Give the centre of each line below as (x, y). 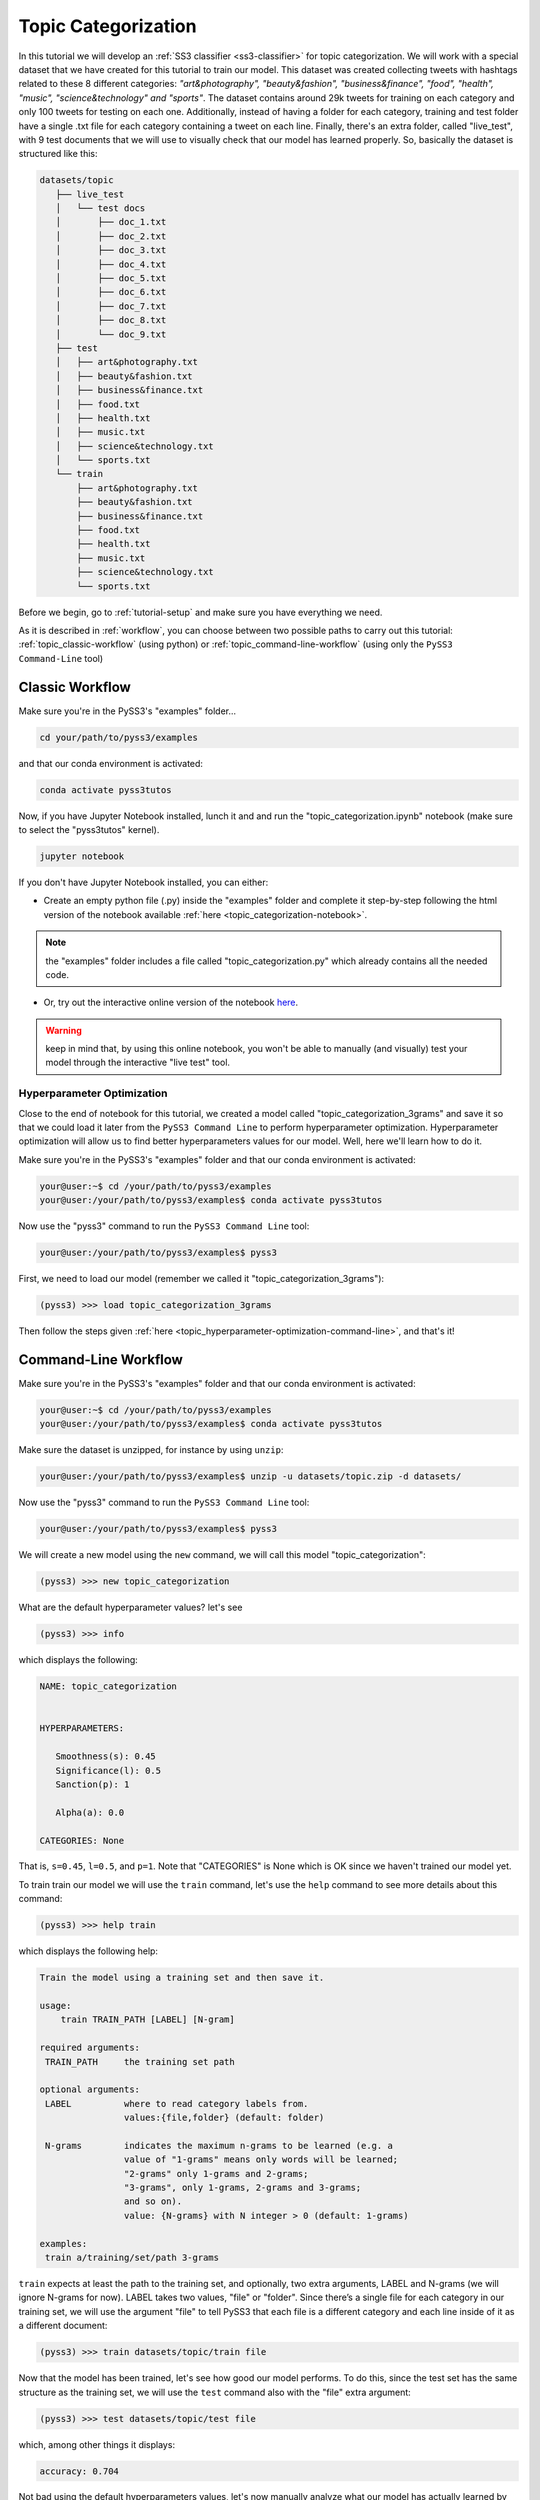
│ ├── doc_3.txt (111, 250)
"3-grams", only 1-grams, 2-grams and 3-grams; (242, 2188)
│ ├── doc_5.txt (111, 278)
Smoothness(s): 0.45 (106, 1756)
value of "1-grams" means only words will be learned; (261, 2159)
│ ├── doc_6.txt (111, 292)
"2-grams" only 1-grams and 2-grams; (216, 2173)
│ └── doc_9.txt (111, 334)
